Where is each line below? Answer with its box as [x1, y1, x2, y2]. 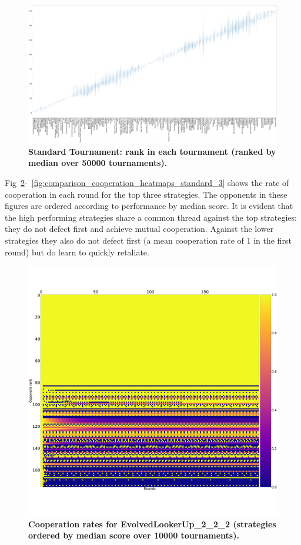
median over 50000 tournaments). [28, 157, 168, 169]
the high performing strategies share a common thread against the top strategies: [5, 211, 297, 223]
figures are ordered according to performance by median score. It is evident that [5, 200, 293, 212]
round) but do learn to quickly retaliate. [5, 245, 149, 258]
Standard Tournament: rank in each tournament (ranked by [28, 145, 276, 157]
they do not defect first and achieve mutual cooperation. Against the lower [5, 222, 274, 235]
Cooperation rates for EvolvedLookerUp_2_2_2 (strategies [28, 517, 276, 530]
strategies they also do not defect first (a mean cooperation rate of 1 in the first [5, 234, 292, 246]
